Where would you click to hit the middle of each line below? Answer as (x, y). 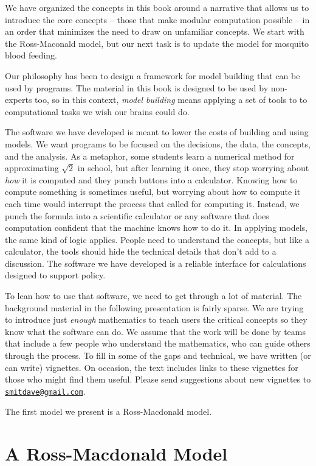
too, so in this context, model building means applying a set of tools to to (171, 100)
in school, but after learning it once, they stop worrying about (193, 168)
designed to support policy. (55, 275)
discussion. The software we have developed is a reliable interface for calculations (156, 263)
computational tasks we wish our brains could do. (97, 111)
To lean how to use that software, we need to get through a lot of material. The (153, 296)
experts (19, 100)
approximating (32, 168)
